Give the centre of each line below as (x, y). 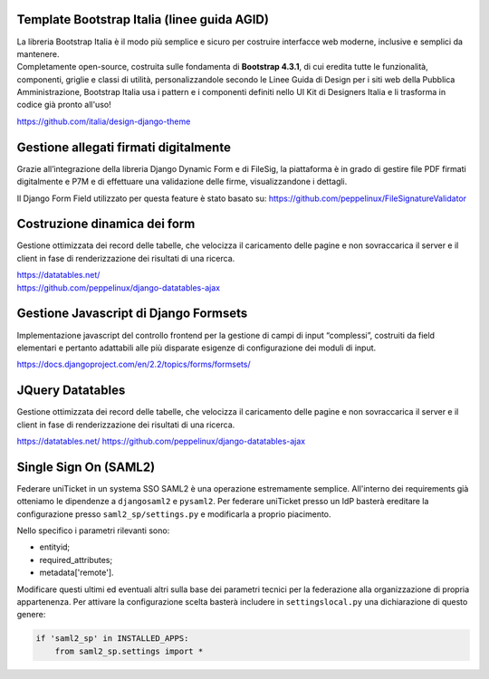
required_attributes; (76, 559)
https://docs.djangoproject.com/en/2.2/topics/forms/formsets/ (134, 364)
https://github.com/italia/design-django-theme (104, 121)
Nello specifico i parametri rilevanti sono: (93, 531)
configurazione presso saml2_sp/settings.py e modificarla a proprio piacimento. (174, 514)
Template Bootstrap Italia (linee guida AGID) (143, 19)
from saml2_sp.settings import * (129, 651)
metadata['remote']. (77, 573)
